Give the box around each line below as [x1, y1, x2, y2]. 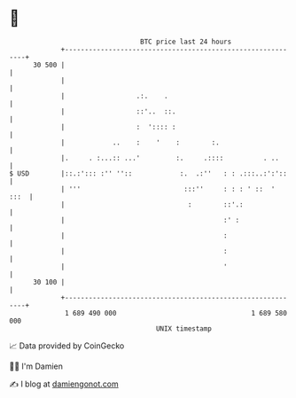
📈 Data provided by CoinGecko [9, 340, 125, 351]
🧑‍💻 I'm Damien [9, 361, 64, 371]
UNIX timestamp [155, 324, 213, 333]
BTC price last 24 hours [140, 37, 232, 46]
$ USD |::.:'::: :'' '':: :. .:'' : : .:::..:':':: [9, 168, 288, 178]
